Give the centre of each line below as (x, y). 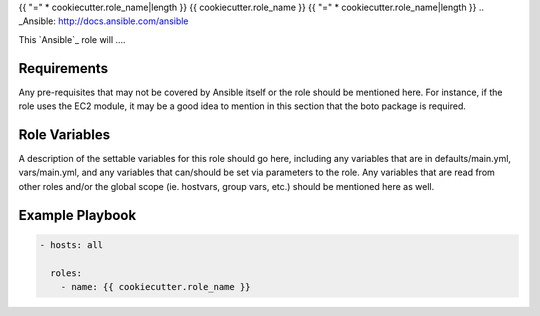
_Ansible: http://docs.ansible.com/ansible (103, 21)
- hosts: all (71, 244)
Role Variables (64, 134)
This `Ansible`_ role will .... (72, 39)
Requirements (63, 68)
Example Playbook (77, 215)
